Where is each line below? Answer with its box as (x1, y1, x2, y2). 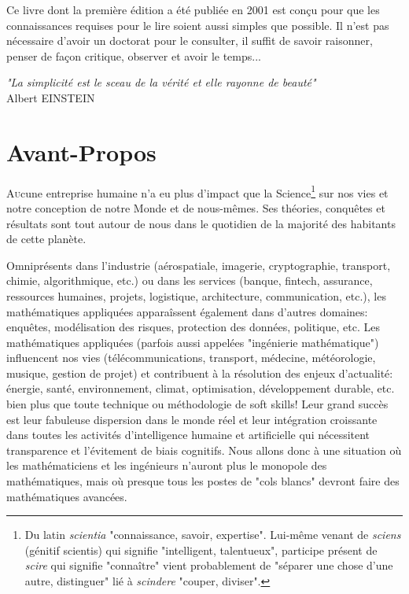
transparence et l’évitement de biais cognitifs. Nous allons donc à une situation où (6, 441, 402, 458)
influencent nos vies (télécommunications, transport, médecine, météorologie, (6, 349, 376, 366)
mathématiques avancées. (6, 488, 127, 504)
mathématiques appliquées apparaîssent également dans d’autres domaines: (6, 303, 368, 319)
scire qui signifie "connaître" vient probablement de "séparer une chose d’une (24, 557, 393, 574)
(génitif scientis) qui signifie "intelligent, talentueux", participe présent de (24, 541, 378, 558)
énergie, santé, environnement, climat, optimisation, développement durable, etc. (6, 380, 395, 397)
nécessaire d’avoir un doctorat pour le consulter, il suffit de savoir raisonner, (6, 32, 373, 49)
